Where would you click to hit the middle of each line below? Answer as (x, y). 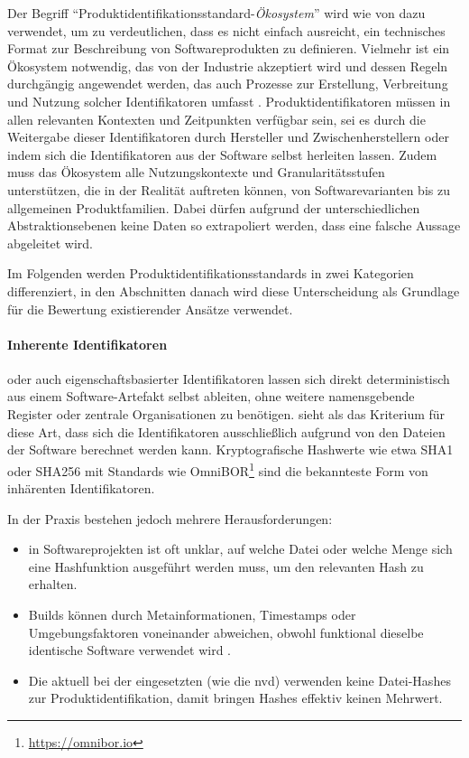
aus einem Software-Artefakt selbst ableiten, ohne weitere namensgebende (211, 396)
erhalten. (53, 584)
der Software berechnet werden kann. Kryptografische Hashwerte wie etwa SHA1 (230, 449)
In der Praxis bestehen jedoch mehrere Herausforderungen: (170, 518)
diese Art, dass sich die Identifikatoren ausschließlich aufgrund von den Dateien (226, 431)
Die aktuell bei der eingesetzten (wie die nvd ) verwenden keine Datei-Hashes (239, 680)
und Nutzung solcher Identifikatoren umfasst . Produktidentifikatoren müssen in (229, 101)
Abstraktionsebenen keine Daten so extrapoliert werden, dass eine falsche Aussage (234, 225)
